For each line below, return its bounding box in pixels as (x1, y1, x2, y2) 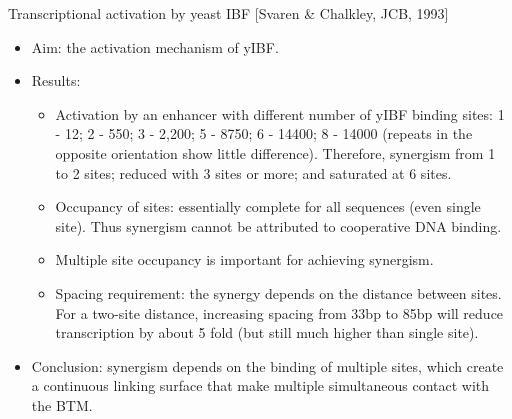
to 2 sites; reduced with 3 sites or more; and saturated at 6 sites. (55, 162, 452, 183)
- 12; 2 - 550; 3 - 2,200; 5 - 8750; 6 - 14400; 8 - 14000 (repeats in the (55, 123, 473, 144)
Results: (31, 70, 81, 91)
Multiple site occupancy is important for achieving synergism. (55, 249, 434, 270)
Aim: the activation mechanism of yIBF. (31, 36, 279, 57)
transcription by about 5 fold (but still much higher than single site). (55, 322, 479, 343)
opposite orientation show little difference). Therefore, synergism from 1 (55, 142, 496, 163)
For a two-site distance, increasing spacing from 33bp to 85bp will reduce (55, 302, 504, 323)
